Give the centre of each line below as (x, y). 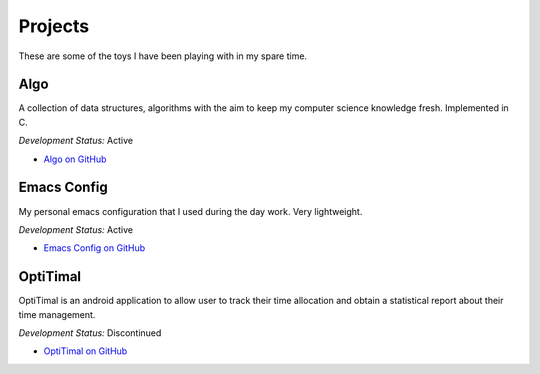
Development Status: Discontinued (90, 333)
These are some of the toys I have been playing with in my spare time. (163, 56)
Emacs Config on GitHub (94, 248)
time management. (57, 314)
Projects (54, 26)
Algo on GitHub (75, 159)
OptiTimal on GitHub (85, 351)
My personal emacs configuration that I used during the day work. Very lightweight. (190, 211)
